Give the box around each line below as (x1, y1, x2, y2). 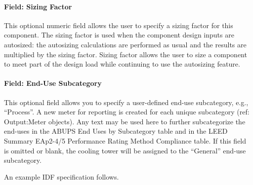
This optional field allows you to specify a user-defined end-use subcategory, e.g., (4, 97, 249, 107)
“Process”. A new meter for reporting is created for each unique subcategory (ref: (4, 107, 250, 117)
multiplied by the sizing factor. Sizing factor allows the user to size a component (4, 49, 247, 59)
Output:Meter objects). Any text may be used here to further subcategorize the (4, 116, 246, 126)
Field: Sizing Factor (4, 1, 72, 11)
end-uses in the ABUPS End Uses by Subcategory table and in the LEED (4, 126, 228, 136)
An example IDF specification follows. (4, 171, 119, 182)
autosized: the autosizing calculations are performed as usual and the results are (4, 39, 247, 49)
